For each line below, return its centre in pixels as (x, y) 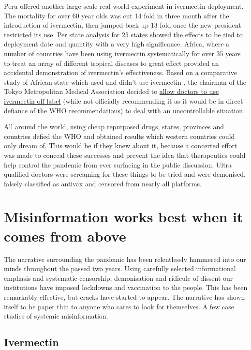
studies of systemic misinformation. (56, 316)
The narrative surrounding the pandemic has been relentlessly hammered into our (125, 259)
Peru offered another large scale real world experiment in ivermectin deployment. (124, 6)
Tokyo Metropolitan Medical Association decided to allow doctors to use (111, 91)
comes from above (65, 236)
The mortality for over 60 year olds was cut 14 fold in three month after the (117, 15)
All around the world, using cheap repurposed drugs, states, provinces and (114, 127)
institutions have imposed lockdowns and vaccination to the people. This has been (126, 287)
